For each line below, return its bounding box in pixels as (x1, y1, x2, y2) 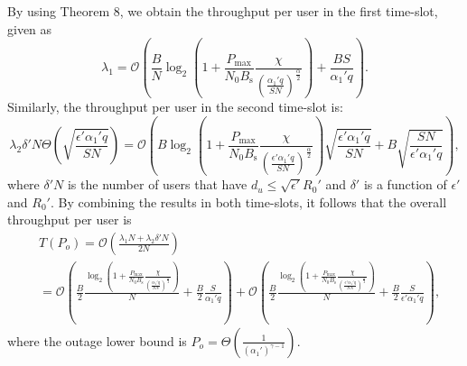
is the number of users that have (67, 175, 248, 194)
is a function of (363, 175, 447, 194)
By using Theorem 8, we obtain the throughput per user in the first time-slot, (7, 2, 438, 20)
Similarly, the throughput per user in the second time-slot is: (7, 96, 343, 115)
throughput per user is (7, 210, 132, 229)
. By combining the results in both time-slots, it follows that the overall (50, 192, 447, 211)
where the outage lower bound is (7, 331, 187, 350)
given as (7, 19, 52, 38)
